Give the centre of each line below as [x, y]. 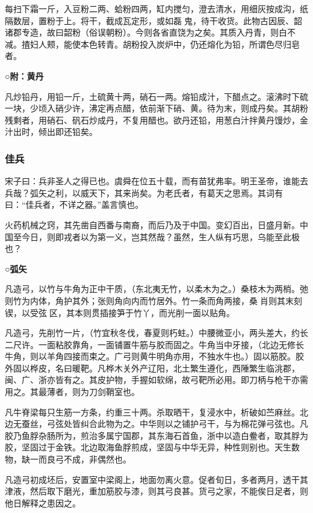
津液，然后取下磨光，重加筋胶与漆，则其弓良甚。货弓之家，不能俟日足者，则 [156, 491]
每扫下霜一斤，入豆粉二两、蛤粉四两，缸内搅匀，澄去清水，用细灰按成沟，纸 [156, 8]
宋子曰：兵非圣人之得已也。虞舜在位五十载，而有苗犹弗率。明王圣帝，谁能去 [156, 181]
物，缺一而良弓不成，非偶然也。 [68, 459]
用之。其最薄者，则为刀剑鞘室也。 [72, 392]
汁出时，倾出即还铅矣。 [51, 132]
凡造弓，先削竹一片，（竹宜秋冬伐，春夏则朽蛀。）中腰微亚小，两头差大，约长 [156, 333]
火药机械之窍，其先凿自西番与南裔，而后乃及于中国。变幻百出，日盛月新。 [152, 224]
